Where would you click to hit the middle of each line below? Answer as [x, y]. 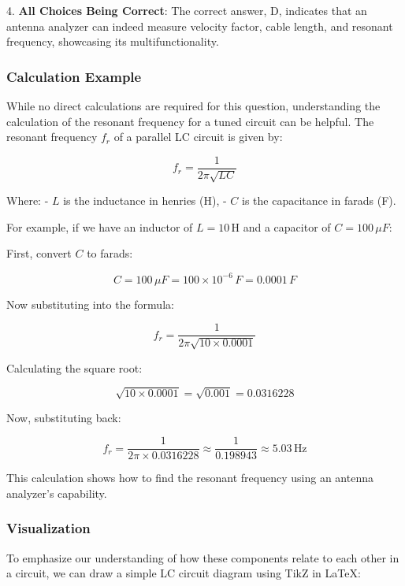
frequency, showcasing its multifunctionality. [113, 41]
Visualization [48, 528]
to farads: [110, 253]
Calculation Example [74, 76]
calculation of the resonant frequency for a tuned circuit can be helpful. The [190, 121]
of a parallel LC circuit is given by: [198, 137]
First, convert [39, 253]
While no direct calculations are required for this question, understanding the [193, 106]
